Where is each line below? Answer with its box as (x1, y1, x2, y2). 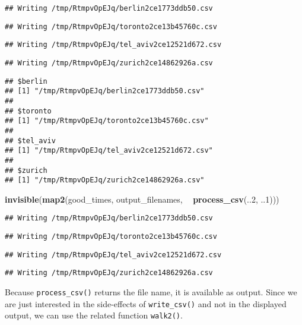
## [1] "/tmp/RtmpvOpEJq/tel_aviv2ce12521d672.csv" (5, 146, 213, 155)
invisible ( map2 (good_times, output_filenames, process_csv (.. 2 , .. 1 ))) (5, 193, 279, 205)
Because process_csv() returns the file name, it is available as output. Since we (5, 286, 297, 298)
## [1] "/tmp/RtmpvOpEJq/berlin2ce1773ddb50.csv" (5, 87, 205, 96)
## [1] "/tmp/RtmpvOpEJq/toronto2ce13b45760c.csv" (5, 116, 209, 125)
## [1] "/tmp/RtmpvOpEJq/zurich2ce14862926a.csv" (5, 176, 205, 185)
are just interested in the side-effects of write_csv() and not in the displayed (5, 297, 287, 310)
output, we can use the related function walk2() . (5, 309, 183, 321)
